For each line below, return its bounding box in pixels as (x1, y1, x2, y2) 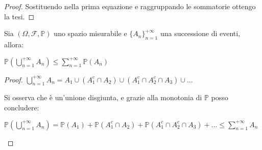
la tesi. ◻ (4, 11, 35, 21)
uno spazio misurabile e (54, 28, 127, 39)
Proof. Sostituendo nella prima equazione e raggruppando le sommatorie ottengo (4, 1, 256, 11)
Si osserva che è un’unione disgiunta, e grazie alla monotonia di (4, 92, 202, 103)
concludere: (4, 102, 39, 112)
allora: (4, 39, 24, 49)
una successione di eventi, (160, 28, 241, 39)
